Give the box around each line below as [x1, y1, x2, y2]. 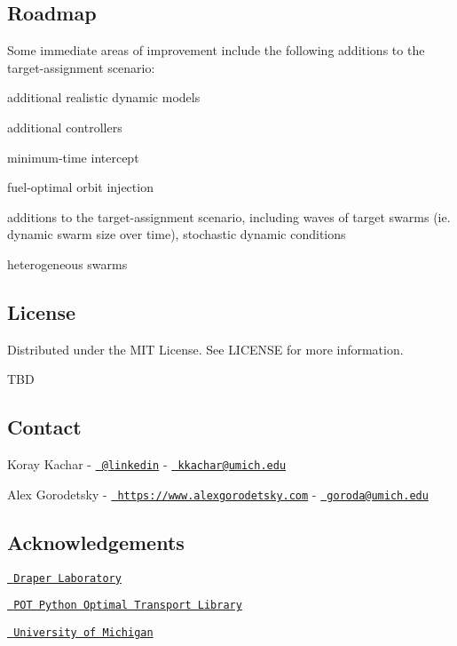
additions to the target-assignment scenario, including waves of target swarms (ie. [7, 207, 451, 226]
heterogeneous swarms [7, 254, 128, 273]
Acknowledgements [7, 528, 185, 555]
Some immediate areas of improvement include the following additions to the [7, 41, 425, 60]
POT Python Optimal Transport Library [13, 599, 242, 612]
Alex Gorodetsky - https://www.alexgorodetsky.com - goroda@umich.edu [7, 484, 429, 503]
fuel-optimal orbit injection [7, 178, 154, 196]
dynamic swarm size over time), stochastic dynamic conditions [7, 225, 346, 243]
